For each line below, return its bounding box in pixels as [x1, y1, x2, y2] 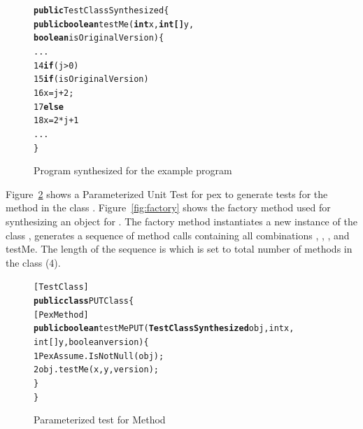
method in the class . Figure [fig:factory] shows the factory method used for [6, 200, 331, 215]
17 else [34, 101, 64, 112]
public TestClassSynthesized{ [34, 6, 169, 15]
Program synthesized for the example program [34, 163, 232, 178]
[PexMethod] [34, 309, 89, 320]
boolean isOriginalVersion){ [34, 33, 164, 43]
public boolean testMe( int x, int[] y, [34, 19, 194, 29]
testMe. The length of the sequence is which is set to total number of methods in [6, 241, 353, 256]
